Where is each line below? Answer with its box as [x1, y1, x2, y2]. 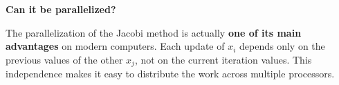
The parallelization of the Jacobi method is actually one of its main [6, 25, 302, 39]
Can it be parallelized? [6, 2, 116, 16]
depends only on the [239, 39, 325, 53]
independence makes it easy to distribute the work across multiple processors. [6, 66, 335, 81]
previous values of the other [6, 52, 123, 66]
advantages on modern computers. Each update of [6, 39, 225, 53]
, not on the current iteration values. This [134, 52, 312, 66]
